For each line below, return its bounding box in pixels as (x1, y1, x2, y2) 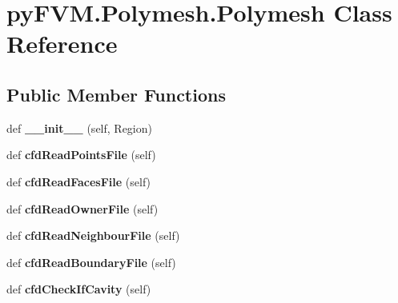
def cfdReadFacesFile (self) (6, 173, 151, 189)
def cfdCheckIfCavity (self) (6, 281, 151, 297)
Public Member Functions (6, 82, 226, 106)
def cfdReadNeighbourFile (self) (6, 227, 180, 244)
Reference (6, 27, 118, 60)
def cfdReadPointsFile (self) (6, 146, 156, 163)
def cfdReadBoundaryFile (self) (6, 253, 176, 270)
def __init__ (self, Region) (6, 119, 152, 136)
